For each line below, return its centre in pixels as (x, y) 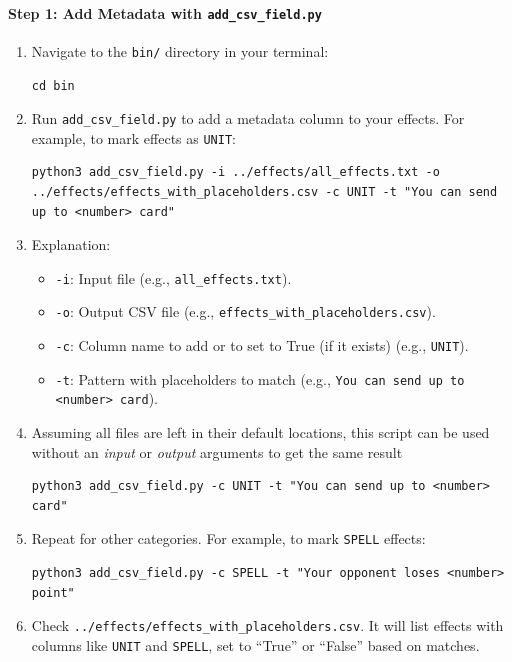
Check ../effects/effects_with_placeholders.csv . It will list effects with (267, 625)
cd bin (53, 85)
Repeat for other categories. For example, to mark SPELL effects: (228, 538)
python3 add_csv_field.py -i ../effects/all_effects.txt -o (235, 172)
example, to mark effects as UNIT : (133, 137)
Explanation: (71, 244)
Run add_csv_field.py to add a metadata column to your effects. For (248, 118)
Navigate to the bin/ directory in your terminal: (180, 50)
